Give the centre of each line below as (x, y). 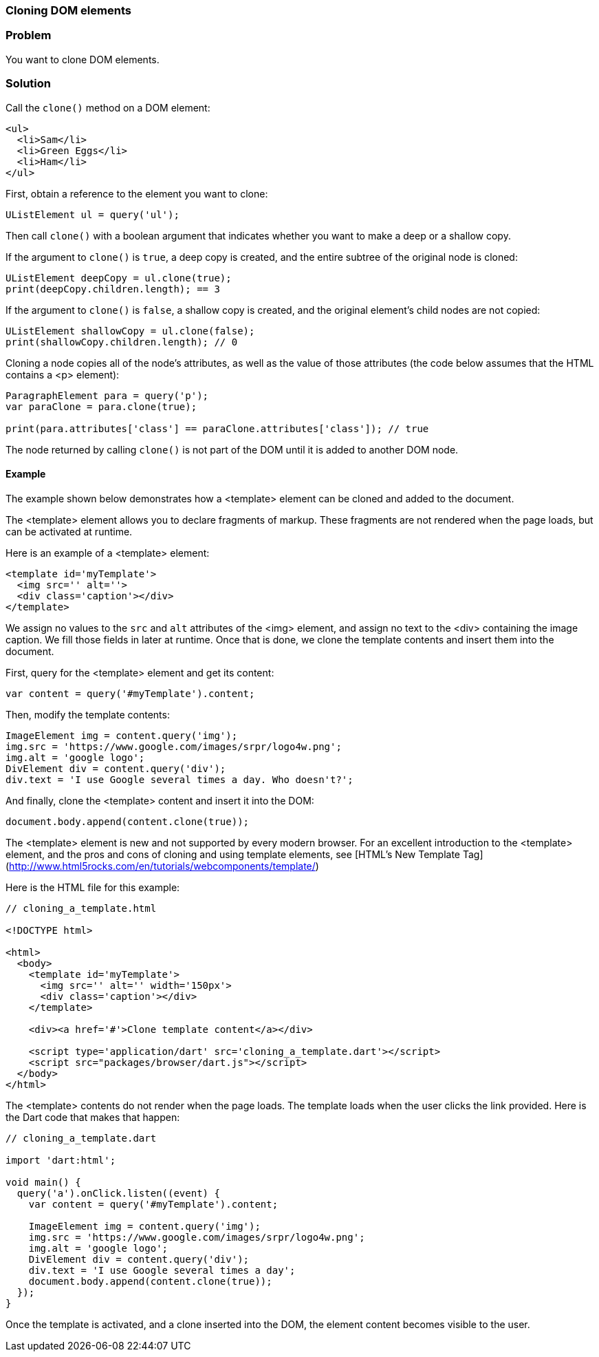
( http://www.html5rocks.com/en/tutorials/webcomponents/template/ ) (162, 866)
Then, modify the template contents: (88, 714)
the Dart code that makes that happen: (93, 1117)
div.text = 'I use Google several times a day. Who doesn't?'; (179, 779)
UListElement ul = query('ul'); (92, 214)
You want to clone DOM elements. (83, 59)
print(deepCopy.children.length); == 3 (113, 289)
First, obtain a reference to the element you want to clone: (137, 193)
